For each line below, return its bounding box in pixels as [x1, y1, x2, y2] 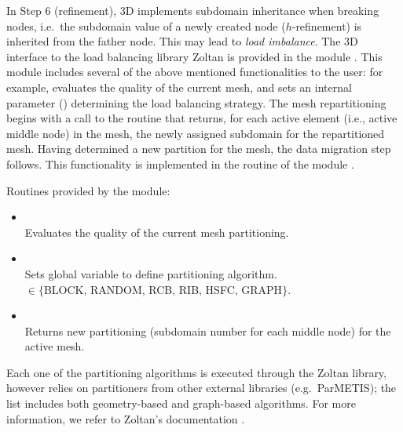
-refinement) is [291, 17, 362, 34]
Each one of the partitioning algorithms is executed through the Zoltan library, [6, 364, 387, 380]
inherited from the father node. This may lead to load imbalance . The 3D [6, 33, 358, 49]
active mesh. [24, 338, 85, 354]
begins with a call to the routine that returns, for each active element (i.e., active [6, 110, 398, 126]
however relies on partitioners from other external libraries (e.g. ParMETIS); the [6, 379, 397, 396]
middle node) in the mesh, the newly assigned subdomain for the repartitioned [6, 125, 385, 141]
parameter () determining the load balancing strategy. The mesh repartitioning [6, 94, 387, 111]
